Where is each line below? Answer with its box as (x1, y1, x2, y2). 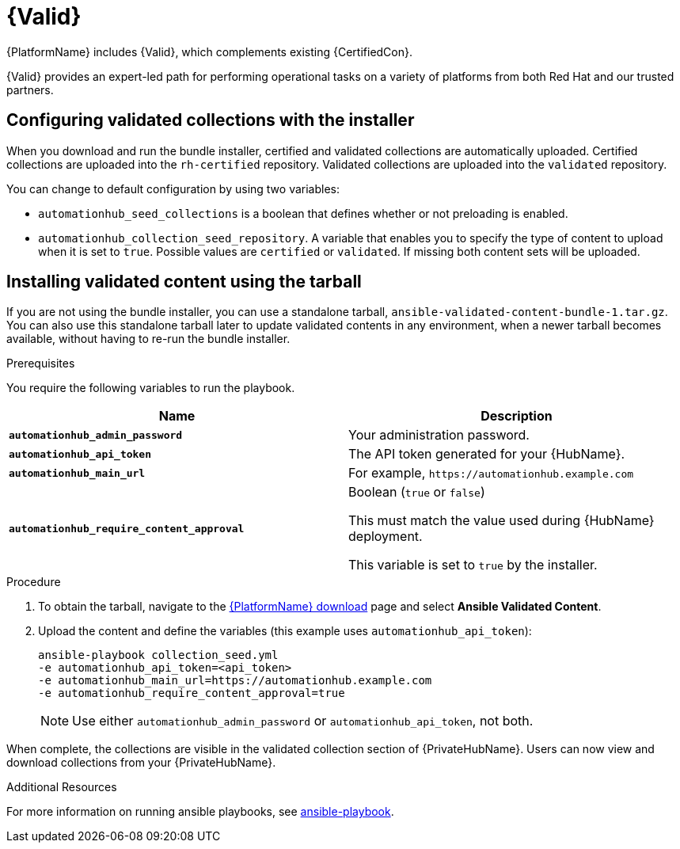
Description (481, 408, 553, 424)
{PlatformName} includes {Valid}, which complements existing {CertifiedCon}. (6, 44, 413, 59)
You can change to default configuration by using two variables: (6, 181, 340, 196)
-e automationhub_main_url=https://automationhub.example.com (38, 674, 432, 687)
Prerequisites (6, 356, 75, 371)
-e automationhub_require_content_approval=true (38, 687, 345, 700)
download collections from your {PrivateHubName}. (6, 756, 276, 770)
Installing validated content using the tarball (6, 272, 362, 292)
